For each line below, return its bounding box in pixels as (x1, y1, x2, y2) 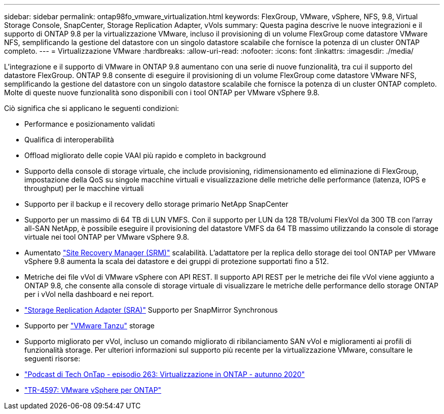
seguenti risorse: (24, 354, 81, 363)
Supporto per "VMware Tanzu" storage (24, 321, 155, 330)
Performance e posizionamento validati (24, 120, 155, 128)
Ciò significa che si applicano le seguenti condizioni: (4, 104, 179, 112)
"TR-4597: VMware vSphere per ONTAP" (24, 386, 162, 394)
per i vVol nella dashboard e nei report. (24, 290, 154, 298)
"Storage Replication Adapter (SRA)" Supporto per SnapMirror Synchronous (24, 306, 278, 314)
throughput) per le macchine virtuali (24, 184, 144, 193)
